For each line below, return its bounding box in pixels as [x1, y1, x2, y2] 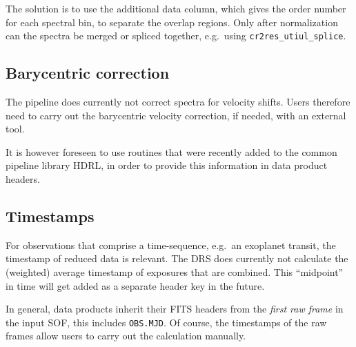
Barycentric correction [6, 62, 170, 83]
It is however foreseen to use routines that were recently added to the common [6, 144, 337, 159]
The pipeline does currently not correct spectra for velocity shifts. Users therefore [6, 95, 350, 109]
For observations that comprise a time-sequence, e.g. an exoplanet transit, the [6, 237, 336, 252]
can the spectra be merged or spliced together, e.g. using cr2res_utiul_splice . [6, 28, 346, 43]
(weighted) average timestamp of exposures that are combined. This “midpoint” [6, 265, 344, 279]
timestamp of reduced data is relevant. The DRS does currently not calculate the [6, 251, 348, 266]
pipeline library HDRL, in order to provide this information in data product [6, 158, 328, 172]
